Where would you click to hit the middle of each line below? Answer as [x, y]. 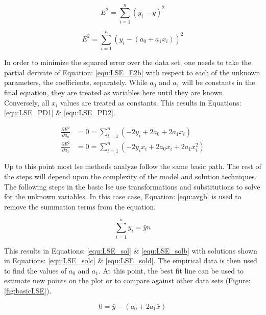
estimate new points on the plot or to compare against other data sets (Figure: [127, 280]
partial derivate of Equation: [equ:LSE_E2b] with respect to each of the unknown [132, 72]
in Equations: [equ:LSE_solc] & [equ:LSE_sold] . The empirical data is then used [131, 260]
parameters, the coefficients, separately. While [76, 82]
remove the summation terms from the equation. [80, 206]
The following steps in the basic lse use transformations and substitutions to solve [132, 186]
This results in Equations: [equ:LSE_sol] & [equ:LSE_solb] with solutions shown [131, 250]
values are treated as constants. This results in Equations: [151, 102]
